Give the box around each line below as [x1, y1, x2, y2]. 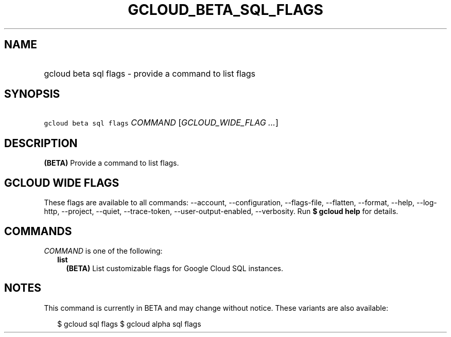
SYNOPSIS [4, 87, 60, 101]
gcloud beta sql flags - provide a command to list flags [44, 68, 255, 79]
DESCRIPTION [4, 136, 78, 150]
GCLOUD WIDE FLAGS [4, 176, 119, 189]
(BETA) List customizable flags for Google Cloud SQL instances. [66, 263, 284, 273]
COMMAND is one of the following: [44, 246, 163, 255]
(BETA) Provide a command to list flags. [44, 158, 179, 168]
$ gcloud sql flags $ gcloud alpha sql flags [57, 319, 201, 328]
